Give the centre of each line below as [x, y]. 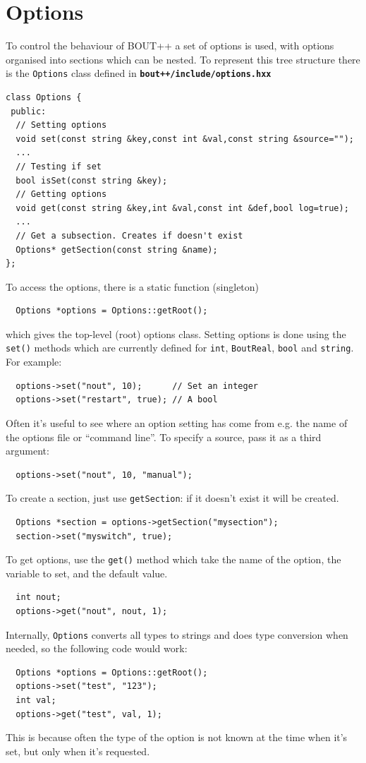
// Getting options [61, 194]
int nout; [38, 597]
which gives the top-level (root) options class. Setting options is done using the [176, 334]
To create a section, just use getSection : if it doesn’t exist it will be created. [172, 498]
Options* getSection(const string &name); [117, 250]
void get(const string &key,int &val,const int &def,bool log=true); [182, 208]
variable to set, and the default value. [87, 573]
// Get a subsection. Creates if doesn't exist [129, 235]
